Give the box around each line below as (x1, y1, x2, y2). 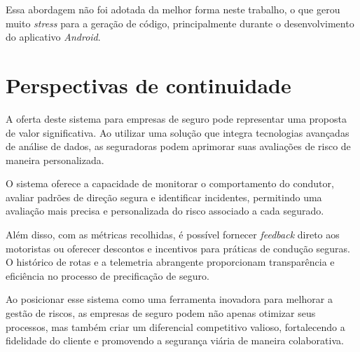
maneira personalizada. (6, 152, 104, 167)
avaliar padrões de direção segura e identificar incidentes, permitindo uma (6, 189, 322, 204)
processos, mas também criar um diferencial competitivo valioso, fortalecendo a (6, 319, 345, 334)
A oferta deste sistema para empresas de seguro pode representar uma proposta (6, 111, 347, 126)
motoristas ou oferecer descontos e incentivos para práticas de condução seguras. (6, 241, 350, 255)
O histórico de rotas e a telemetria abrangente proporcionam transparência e (6, 255, 335, 269)
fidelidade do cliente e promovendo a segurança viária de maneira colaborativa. (6, 333, 344, 348)
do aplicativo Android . (6, 29, 101, 44)
